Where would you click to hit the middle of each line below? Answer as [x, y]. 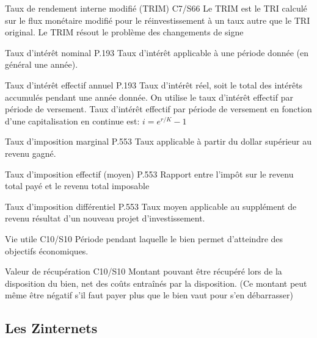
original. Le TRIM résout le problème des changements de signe [124, 32]
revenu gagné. [31, 153]
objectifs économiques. [47, 250]
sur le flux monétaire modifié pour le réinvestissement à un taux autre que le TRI [158, 20]
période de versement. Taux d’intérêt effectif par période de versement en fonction [158, 109]
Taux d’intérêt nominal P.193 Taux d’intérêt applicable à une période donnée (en [157, 52]
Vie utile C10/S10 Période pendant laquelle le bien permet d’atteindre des [144, 238]
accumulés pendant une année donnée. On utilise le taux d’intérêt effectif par [149, 97]
